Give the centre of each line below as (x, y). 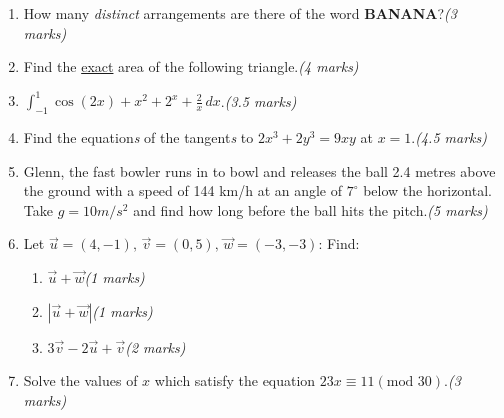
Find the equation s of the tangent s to (138, 137)
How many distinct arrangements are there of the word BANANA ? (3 (240, 13)
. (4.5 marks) (449, 137)
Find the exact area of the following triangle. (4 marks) (191, 66)
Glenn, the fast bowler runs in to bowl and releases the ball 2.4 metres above (259, 170)
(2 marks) (155, 346)
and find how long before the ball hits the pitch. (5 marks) (310, 209)
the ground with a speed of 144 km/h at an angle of (183, 190)
